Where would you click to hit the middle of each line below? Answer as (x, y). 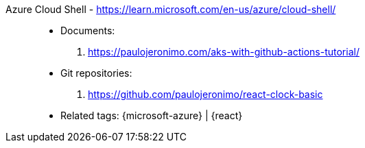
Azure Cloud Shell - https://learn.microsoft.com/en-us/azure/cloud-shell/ (171, 9)
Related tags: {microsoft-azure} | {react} (152, 115)
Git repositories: (96, 73)
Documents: (88, 30)
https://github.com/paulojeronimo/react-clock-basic (205, 94)
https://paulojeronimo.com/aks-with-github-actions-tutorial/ (224, 52)
